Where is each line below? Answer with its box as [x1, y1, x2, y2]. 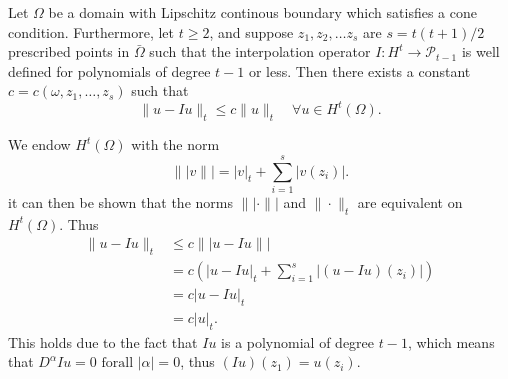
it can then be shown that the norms [8, 191, 233, 212]
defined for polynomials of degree [8, 60, 211, 81]
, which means [407, 331, 495, 352]
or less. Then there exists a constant [248, 60, 471, 81]
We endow [8, 134, 71, 155]
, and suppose [209, 21, 294, 42]
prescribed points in [8, 41, 130, 62]
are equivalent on [357, 191, 463, 212]
